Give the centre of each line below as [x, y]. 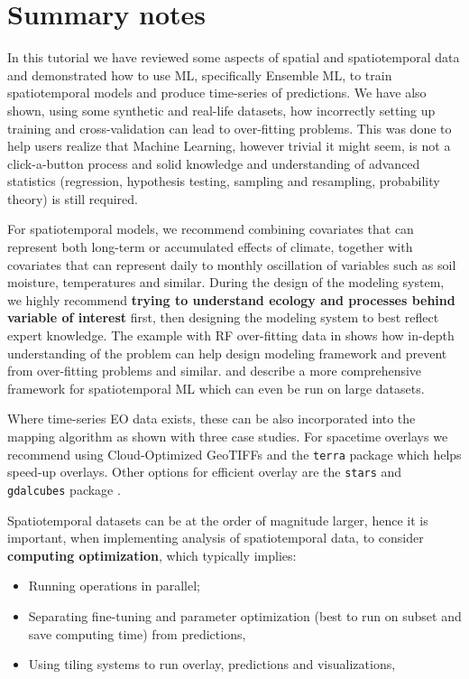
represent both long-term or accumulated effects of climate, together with [210, 247]
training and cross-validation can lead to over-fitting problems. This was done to [230, 128]
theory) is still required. [73, 198]
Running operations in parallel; [114, 586]
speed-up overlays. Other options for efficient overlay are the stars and [205, 472]
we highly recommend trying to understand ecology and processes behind [231, 299]
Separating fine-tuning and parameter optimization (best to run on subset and [245, 615]
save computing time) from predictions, [137, 633]
